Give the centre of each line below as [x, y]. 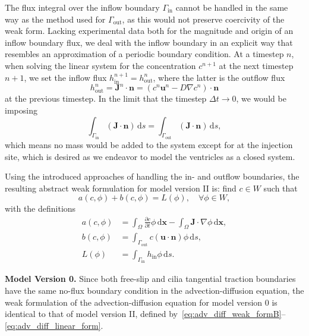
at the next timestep [256, 65]
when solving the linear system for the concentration [100, 65]
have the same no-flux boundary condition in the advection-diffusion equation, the [154, 290]
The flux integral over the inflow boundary [82, 7]
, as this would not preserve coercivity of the [203, 19]
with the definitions [40, 208]
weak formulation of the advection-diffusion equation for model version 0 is [141, 302]
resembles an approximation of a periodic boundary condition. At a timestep [144, 54]
